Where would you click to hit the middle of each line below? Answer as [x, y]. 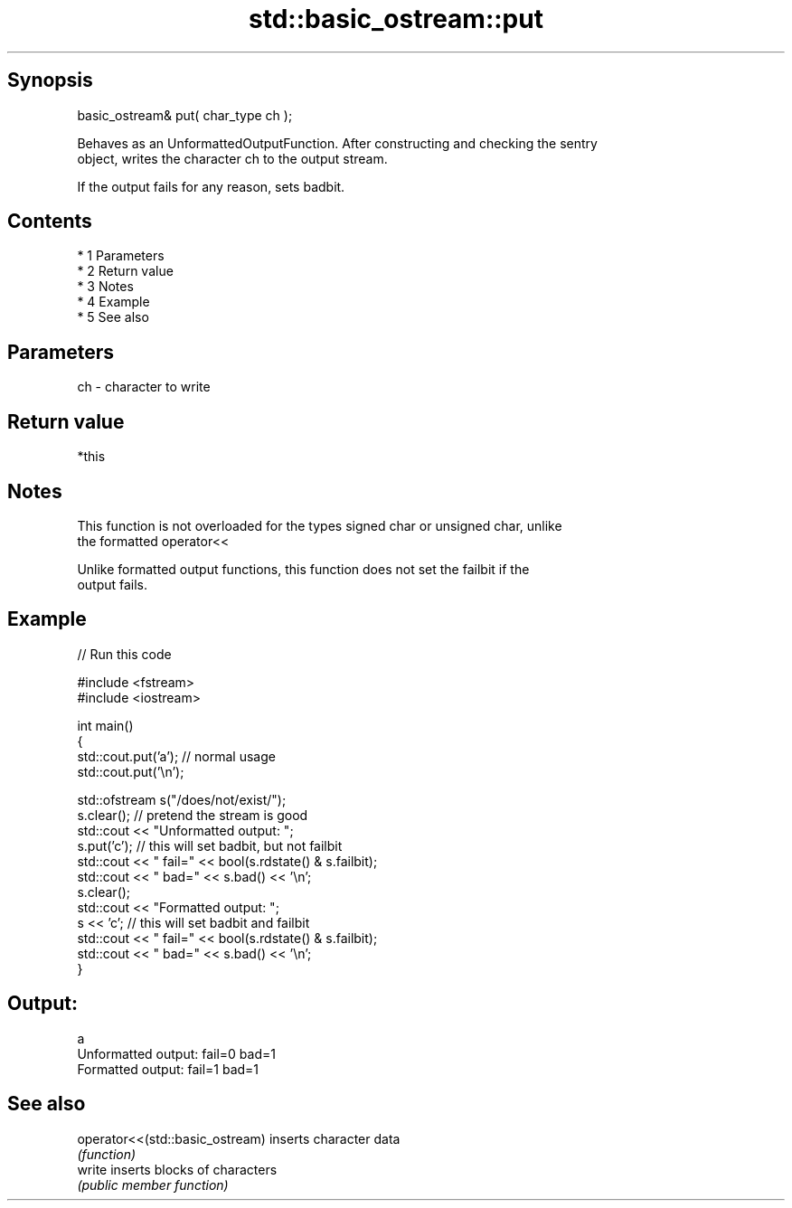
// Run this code [124, 654]
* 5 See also [113, 317]
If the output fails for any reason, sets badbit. [211, 186]
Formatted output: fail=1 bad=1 [168, 1069]
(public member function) [153, 1184]
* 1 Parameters [121, 256]
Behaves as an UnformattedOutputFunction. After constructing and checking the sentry [337, 143]
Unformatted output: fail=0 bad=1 [176, 1053]
